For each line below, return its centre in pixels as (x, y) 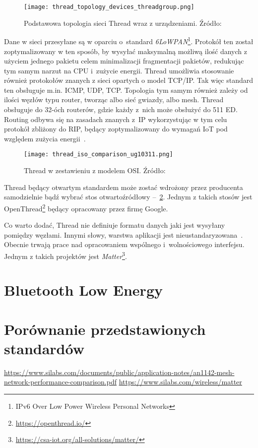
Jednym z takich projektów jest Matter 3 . (65, 255)
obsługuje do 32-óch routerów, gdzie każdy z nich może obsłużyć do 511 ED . (121, 109)
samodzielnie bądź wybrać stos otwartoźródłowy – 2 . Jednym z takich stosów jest (128, 197)
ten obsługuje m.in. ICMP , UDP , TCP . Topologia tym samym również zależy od (126, 90)
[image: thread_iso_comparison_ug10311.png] (98, 155)
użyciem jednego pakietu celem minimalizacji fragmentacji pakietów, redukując (124, 61)
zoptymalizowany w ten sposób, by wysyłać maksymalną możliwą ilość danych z (126, 51)
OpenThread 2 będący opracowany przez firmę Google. (86, 207)
